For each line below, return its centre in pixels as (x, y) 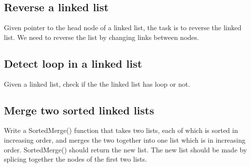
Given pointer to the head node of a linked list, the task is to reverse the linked (123, 28)
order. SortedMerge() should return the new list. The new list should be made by (125, 149)
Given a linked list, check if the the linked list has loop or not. (97, 83)
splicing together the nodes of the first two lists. (75, 159)
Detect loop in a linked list (73, 63)
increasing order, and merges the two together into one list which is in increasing (125, 139)
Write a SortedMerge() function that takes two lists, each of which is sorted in (121, 130)
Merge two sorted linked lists (79, 110)
